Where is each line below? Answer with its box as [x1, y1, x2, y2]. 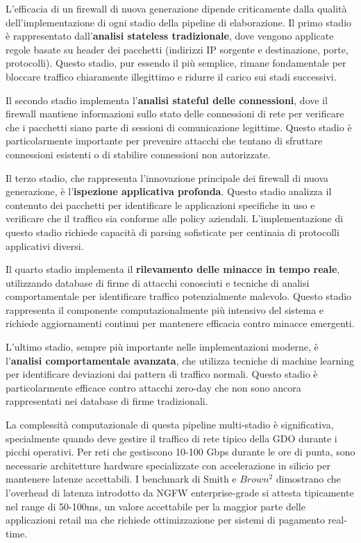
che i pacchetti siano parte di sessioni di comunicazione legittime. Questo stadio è [6, 119, 352, 134]
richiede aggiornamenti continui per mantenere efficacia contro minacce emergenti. [6, 316, 355, 331]
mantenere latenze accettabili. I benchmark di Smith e [6, 471, 237, 486]
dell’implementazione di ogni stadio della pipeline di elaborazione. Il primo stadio [6, 15, 352, 29]
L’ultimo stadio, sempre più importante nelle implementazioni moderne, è [6, 340, 319, 354]
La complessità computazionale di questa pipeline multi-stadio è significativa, [6, 417, 334, 432]
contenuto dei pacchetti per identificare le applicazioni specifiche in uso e [6, 197, 315, 212]
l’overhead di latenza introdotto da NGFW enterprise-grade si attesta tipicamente [6, 485, 354, 499]
